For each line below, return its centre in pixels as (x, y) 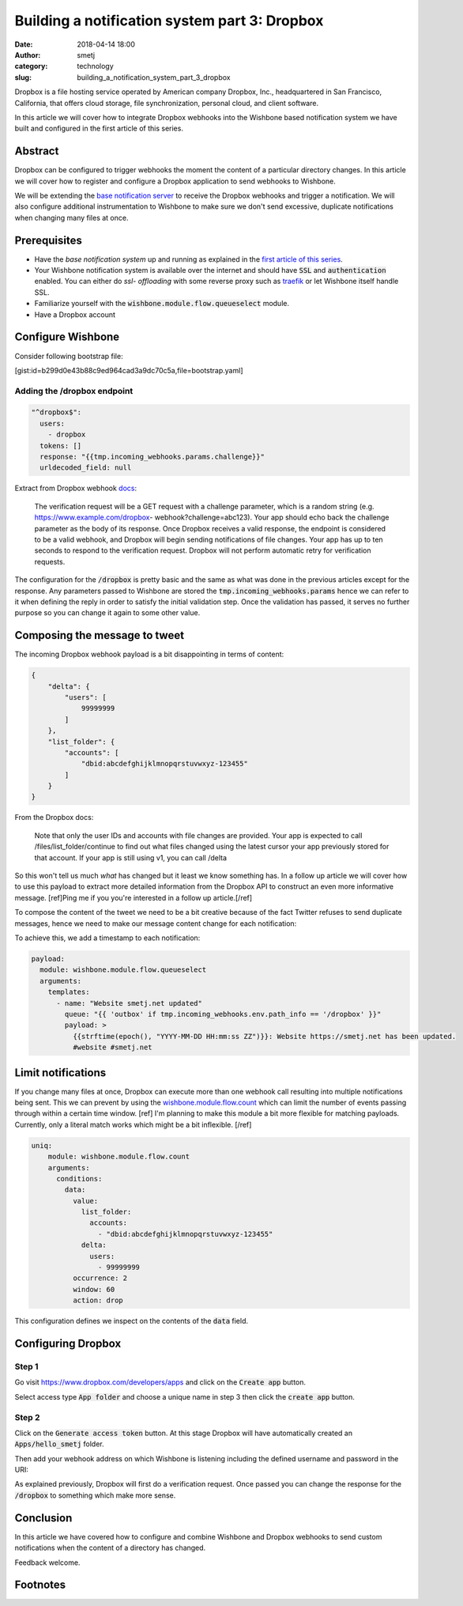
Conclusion (43, 1518)
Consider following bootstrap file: (69, 356)
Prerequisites (48, 240)
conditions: (79, 1179)
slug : (23, 77)
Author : (28, 55)
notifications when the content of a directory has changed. (110, 1548)
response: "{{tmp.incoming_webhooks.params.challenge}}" (152, 457)
